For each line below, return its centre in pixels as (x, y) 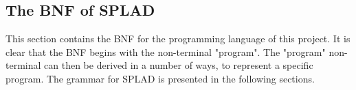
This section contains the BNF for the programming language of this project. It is (178, 39)
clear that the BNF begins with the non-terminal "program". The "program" (166, 51)
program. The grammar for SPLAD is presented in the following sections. (160, 78)
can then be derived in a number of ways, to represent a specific (179, 65)
